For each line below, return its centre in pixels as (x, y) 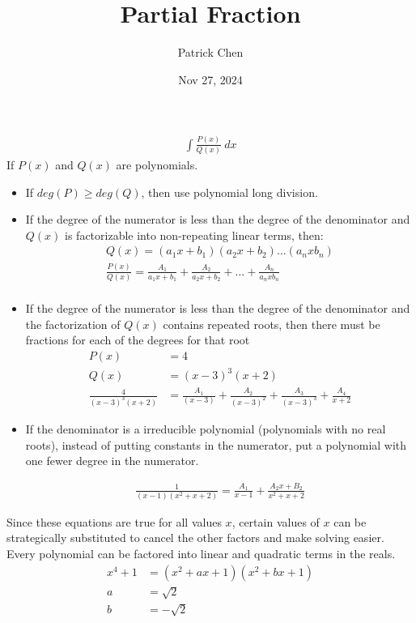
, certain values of (276, 521)
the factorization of (73, 324)
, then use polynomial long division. (229, 192)
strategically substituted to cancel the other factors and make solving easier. (195, 538)
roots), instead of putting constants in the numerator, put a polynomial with (216, 444)
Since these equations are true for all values (114, 521)
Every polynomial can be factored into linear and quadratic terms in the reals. (201, 554)
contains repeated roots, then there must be (272, 324)
